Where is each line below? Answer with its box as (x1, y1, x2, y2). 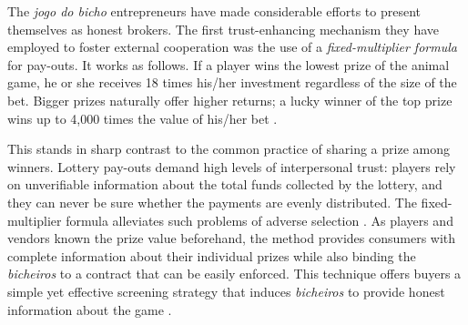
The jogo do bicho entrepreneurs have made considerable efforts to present (7, 2, 421, 20)
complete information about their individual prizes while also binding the (7, 246, 416, 265)
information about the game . (7, 300, 172, 319)
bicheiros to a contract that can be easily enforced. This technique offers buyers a (7, 264, 462, 283)
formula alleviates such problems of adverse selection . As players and (66, 210, 453, 229)
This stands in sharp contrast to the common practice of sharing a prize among (7, 139, 450, 158)
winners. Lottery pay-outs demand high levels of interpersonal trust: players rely (7, 157, 456, 176)
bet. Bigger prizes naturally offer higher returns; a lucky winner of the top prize (7, 90, 453, 109)
